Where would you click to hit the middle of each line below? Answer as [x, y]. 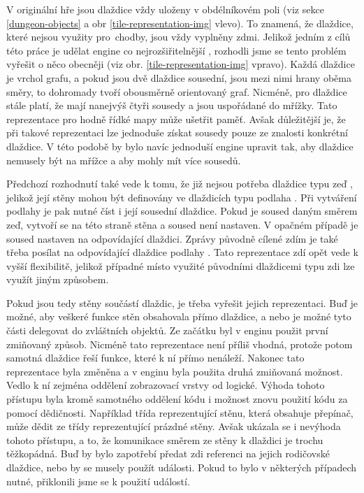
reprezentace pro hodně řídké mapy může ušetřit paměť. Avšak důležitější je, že [176, 119]
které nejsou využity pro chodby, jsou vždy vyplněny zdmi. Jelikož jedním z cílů [179, 37]
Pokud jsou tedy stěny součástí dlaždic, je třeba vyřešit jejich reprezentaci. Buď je [182, 302]
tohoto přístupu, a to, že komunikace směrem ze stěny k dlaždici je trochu [165, 440]
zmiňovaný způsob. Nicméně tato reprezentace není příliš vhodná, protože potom [180, 344]
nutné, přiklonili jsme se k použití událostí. [98, 481]
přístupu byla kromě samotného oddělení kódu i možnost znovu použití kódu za [177, 399]
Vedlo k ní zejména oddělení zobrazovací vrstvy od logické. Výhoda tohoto [166, 385]
